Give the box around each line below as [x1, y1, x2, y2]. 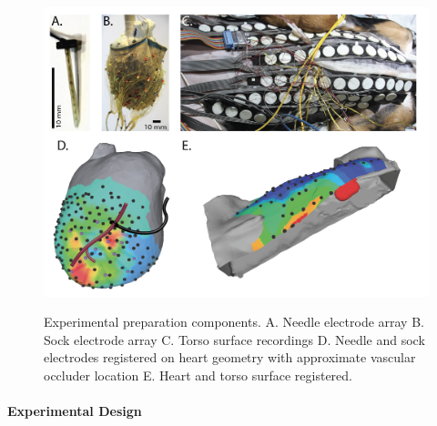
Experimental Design [7, 401, 142, 421]
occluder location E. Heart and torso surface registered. [44, 365, 352, 384]
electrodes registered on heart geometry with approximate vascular [44, 348, 416, 367]
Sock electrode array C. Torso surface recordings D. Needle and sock [44, 330, 425, 349]
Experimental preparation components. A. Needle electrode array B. [44, 312, 424, 331]
